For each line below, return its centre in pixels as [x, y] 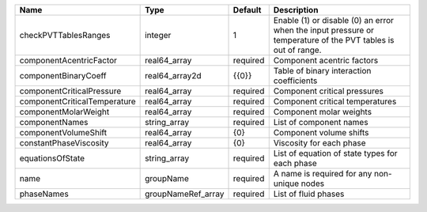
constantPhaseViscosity [64, 143]
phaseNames [44, 194]
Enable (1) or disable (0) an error [334, 20]
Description [296, 10]
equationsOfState [52, 158]
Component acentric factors [326, 61]
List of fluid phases [309, 194]
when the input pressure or [324, 30]
